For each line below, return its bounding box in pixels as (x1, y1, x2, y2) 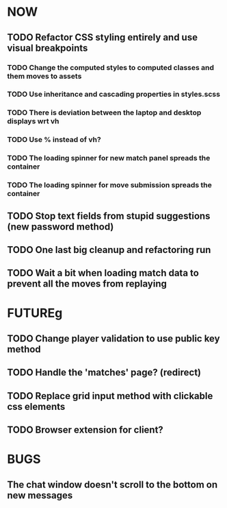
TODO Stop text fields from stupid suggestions (7, 210, 211, 221)
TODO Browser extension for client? (7, 424, 164, 436)
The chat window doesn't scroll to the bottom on (7, 479, 217, 490)
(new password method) (7, 221, 114, 232)
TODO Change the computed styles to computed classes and (7, 62, 214, 72)
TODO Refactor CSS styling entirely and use (7, 32, 198, 43)
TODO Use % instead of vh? (7, 135, 101, 145)
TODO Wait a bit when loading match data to (7, 267, 200, 279)
